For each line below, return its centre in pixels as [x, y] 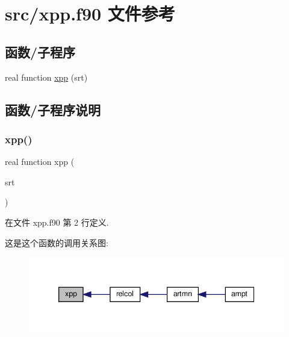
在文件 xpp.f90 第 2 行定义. [57, 222]
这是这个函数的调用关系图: [57, 242]
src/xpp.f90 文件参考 [90, 14]
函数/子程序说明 [53, 109]
